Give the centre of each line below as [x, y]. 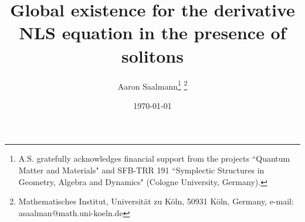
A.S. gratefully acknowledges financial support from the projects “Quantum [154, 158]
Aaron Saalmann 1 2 [152, 85]
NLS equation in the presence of [152, 33]
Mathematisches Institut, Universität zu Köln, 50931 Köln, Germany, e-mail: [156, 201]
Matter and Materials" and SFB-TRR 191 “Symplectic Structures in [141, 170]
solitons [152, 55]
